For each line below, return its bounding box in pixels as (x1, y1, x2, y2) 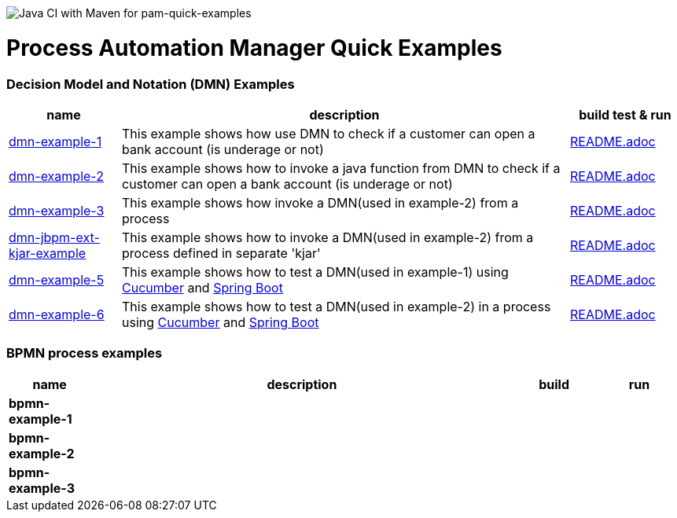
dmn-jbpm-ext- (9, 229, 100, 245)
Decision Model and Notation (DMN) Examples (6, 75, 295, 92)
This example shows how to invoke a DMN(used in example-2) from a (121, 229, 534, 245)
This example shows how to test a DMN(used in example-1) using (121, 263, 509, 280)
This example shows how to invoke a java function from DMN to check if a (121, 160, 561, 176)
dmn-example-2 (9, 167, 104, 184)
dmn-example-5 (9, 271, 105, 288)
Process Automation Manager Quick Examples (6, 34, 502, 61)
